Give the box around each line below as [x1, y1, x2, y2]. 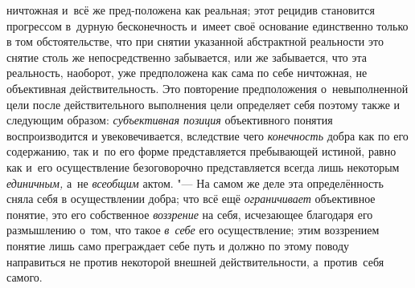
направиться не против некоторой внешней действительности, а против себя [6, 253, 384, 270]
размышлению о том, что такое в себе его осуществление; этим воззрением [6, 221, 380, 238]
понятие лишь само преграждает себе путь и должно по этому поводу [6, 237, 350, 254]
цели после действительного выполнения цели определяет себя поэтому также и [6, 95, 401, 112]
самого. [6, 269, 43, 286]
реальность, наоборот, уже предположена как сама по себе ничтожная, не [6, 64, 368, 81]
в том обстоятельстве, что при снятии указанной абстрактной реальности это [6, 33, 384, 50]
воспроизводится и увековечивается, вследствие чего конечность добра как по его [6, 127, 409, 144]
